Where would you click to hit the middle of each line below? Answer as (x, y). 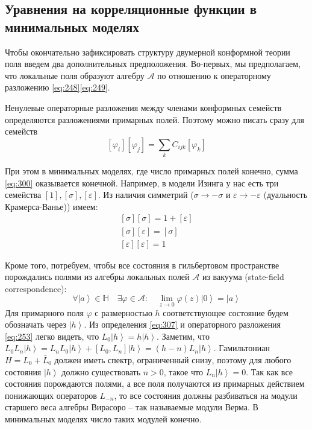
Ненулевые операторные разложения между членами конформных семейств (143, 107)
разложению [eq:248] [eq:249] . (58, 87)
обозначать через (36, 324)
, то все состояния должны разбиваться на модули (206, 395)
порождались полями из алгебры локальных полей (97, 277)
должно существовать (101, 371)
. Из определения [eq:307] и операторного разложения (183, 324)
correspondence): (36, 288)
